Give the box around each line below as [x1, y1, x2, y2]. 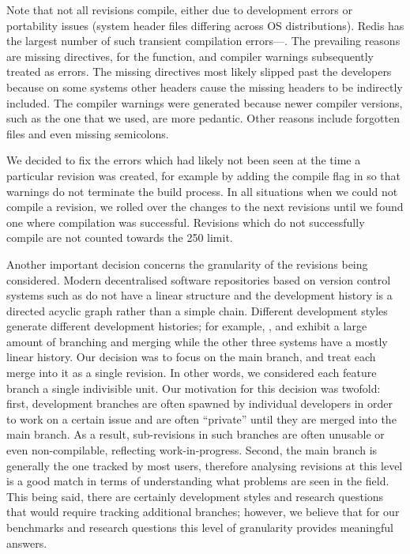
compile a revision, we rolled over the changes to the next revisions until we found [6, 198, 404, 215]
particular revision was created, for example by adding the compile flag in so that [6, 167, 401, 183]
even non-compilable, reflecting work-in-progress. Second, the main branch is [6, 442, 378, 458]
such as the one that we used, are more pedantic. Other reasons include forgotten [6, 110, 400, 126]
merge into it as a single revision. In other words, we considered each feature [6, 364, 377, 381]
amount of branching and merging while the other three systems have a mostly [6, 333, 388, 349]
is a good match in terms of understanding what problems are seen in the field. [6, 473, 389, 489]
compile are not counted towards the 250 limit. [6, 229, 233, 246]
